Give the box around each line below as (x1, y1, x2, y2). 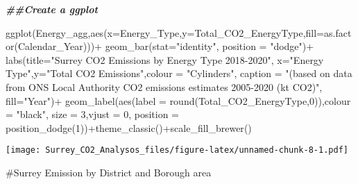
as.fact (324, 25, 352, 40)
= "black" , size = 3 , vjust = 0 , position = (6, 107, 179, 122)
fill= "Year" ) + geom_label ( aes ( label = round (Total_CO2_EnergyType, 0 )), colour (6, 93, 351, 108)
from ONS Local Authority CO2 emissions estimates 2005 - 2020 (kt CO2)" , (6, 79, 323, 94)
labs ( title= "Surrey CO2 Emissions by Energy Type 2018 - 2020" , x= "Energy (6, 52, 324, 67)
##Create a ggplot (6, 2, 98, 16)
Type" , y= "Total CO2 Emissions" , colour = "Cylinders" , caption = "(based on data (6, 66, 352, 81)
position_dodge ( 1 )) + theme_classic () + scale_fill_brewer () (6, 120, 252, 135)
